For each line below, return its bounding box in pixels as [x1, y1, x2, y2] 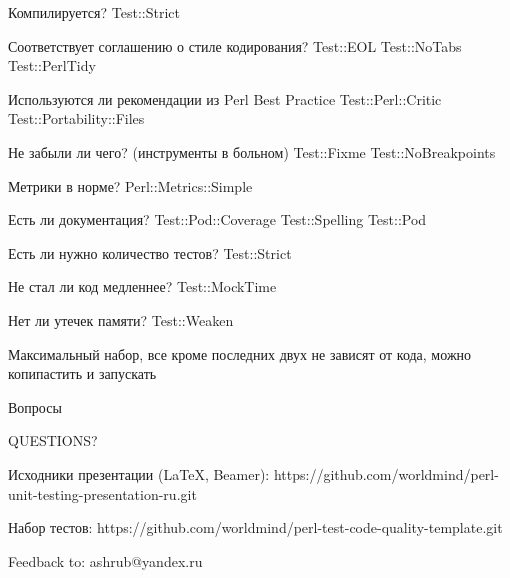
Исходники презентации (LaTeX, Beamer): [8, 463, 270, 484]
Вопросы [8, 396, 62, 417]
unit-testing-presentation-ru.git [8, 483, 197, 504]
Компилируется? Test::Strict [8, 2, 180, 22]
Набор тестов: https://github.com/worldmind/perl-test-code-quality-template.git [8, 517, 503, 538]
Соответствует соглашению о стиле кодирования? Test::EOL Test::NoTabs [8, 35, 462, 56]
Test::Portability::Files [8, 108, 145, 129]
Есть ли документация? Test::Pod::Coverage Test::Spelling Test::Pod [8, 209, 427, 230]
